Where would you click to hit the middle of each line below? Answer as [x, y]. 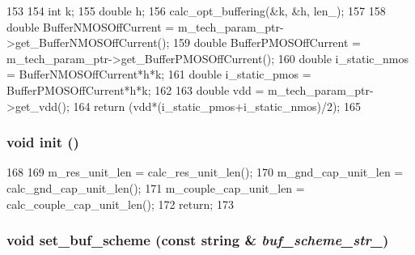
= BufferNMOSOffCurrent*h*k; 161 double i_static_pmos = [159, 74]
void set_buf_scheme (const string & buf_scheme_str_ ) [198, 240]
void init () [43, 142]
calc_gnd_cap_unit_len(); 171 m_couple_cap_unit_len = [156, 187]
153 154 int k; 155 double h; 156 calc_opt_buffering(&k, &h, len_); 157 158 [196, 11]
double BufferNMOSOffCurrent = [91, 26]
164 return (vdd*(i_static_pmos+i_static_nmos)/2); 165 [217, 106]
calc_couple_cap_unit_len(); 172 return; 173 [120, 204]
